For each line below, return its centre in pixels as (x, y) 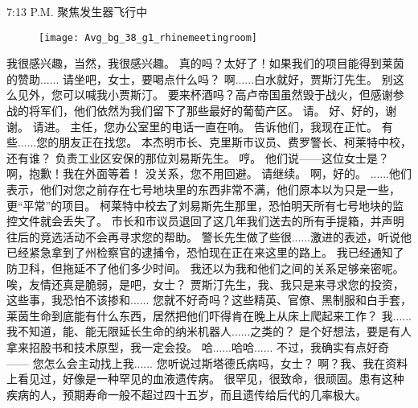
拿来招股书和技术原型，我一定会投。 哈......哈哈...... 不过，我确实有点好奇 (198, 346)
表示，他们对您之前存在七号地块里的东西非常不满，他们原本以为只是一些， (203, 189)
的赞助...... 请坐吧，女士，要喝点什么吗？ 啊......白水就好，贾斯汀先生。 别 (200, 78)
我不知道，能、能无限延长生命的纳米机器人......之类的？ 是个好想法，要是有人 (209, 331)
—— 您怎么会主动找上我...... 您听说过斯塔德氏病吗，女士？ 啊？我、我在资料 (207, 363)
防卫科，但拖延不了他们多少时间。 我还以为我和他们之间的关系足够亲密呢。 (205, 268)
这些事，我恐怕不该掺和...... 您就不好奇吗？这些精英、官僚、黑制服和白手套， (209, 300)
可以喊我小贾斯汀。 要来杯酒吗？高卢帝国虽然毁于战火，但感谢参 (233, 95)
